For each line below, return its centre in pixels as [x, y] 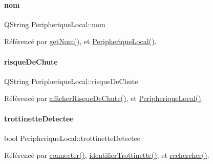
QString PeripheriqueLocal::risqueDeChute [71, 81]
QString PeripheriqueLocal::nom [55, 24]
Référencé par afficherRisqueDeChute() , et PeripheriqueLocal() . [104, 98]
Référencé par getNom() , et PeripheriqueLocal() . [80, 41]
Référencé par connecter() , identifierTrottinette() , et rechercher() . [107, 155]
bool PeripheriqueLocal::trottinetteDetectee [72, 138]
